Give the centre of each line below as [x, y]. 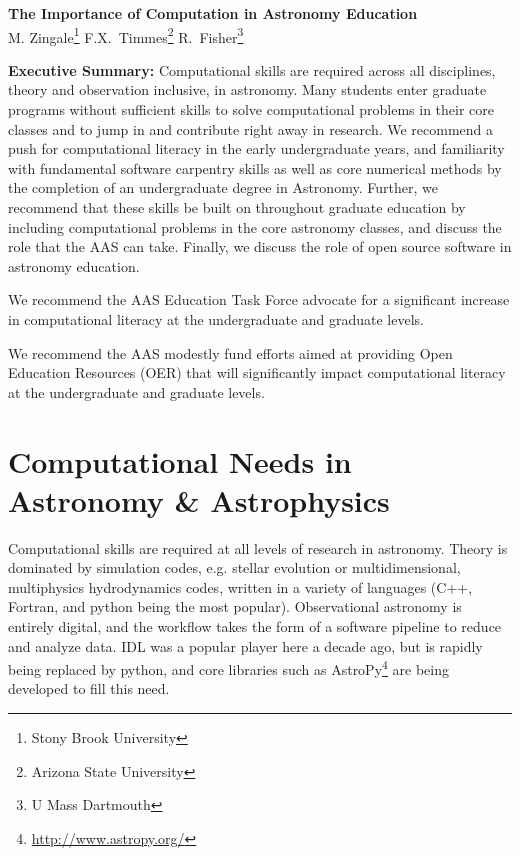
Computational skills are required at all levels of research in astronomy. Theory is [258, 547]
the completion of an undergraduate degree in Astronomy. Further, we [223, 187]
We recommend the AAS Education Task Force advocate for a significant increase [259, 299]
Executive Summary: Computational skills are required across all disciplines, [252, 69]
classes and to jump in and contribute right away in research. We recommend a [251, 128]
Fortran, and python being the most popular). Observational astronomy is [235, 606]
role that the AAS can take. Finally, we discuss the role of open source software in [260, 246]
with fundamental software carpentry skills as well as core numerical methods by [255, 167]
